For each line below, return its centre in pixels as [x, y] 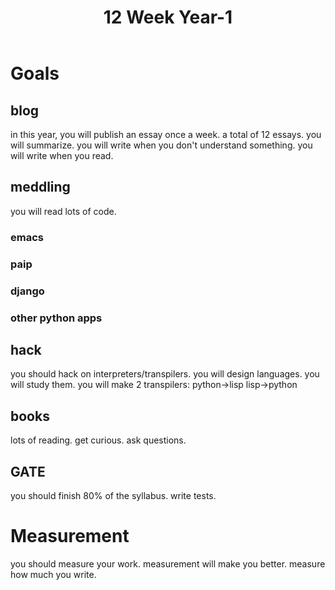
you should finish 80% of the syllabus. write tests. [113, 495]
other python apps [56, 318]
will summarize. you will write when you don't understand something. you [161, 145]
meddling [40, 187]
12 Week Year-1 [168, 17]
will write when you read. [62, 155]
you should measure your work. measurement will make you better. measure [168, 563]
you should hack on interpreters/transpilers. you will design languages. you [165, 374]
